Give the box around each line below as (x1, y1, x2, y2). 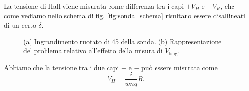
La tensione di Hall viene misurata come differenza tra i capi (4, 1, 184, 11)
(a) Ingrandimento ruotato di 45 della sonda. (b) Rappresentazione (23, 36, 222, 46)
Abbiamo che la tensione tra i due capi (4, 62, 119, 72)
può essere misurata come (141, 62, 218, 72)
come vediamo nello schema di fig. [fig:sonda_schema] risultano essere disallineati (4, 10, 245, 20)
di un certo (4, 20, 36, 30)
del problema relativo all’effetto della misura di (23, 45, 163, 56)
